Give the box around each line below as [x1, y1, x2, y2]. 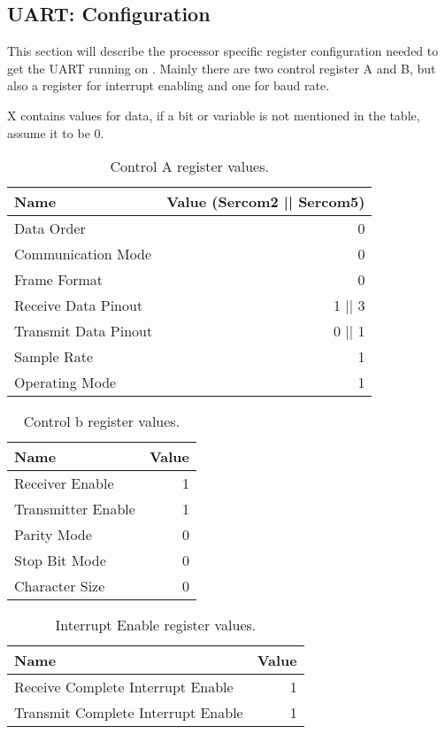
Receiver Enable [14, 473, 114, 494]
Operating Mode [14, 372, 117, 393]
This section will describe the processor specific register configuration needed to [7, 42, 439, 60]
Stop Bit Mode [14, 550, 106, 571]
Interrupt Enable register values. [55, 614, 257, 636]
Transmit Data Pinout [14, 321, 153, 342]
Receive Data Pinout [14, 295, 143, 316]
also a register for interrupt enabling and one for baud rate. [7, 76, 330, 95]
